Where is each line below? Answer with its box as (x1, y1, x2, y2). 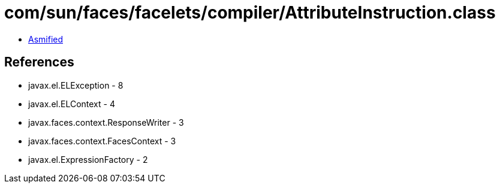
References (4, 54, 74, 70)
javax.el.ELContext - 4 (28, 98, 115, 109)
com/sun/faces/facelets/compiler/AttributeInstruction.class (4, 2, 496, 23)
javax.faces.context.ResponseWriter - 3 (28, 117, 184, 128)
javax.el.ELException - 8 (28, 80, 124, 90)
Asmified (28, 34, 64, 44)
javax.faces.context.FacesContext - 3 (28, 135, 176, 146)
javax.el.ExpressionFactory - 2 (28, 154, 148, 165)
